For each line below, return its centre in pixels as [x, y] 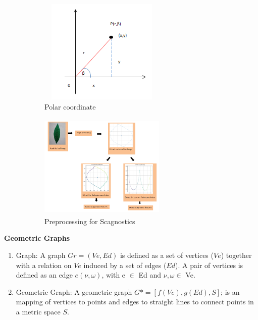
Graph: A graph [41, 255]
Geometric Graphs [37, 238]
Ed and [150, 275]
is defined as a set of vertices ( [167, 255]
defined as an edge [44, 275]
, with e [114, 275]
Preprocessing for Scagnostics [90, 221]
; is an [230, 291]
